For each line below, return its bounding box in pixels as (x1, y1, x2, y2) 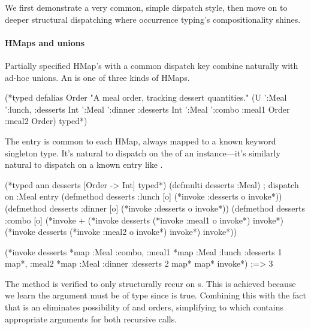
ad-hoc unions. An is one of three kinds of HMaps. (5, 71, 190, 83)
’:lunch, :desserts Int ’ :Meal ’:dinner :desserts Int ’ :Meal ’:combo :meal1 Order (5, 102, 290, 115)
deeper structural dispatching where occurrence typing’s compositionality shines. (5, 13, 301, 25)
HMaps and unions (5, 36, 85, 49)
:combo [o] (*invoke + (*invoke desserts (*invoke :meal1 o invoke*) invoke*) (5, 213, 283, 226)
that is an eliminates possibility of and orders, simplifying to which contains (5, 301, 283, 313)
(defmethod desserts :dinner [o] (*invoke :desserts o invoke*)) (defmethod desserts (5, 201, 305, 214)
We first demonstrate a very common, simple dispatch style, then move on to (5, 1, 288, 13)
